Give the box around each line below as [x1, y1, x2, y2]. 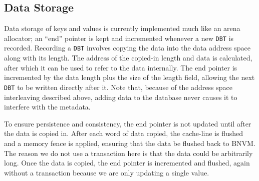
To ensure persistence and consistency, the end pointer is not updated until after [4, 118, 251, 128]
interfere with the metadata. [4, 101, 91, 112]
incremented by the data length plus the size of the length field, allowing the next [4, 72, 255, 82]
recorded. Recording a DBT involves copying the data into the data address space [4, 42, 250, 53]
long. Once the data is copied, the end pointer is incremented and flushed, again [4, 157, 250, 168]
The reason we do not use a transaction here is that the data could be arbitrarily [4, 147, 253, 158]
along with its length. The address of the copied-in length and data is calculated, [4, 52, 252, 63]
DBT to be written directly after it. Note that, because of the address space [4, 81, 232, 92]
